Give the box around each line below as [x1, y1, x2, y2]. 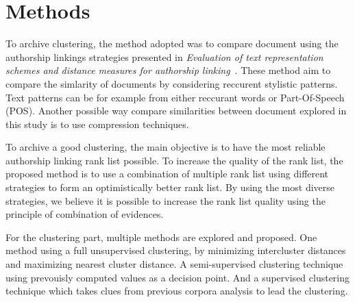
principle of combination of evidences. [5, 207, 164, 221]
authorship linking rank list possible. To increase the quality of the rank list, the [5, 153, 343, 167]
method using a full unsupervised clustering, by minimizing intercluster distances [5, 243, 346, 257]
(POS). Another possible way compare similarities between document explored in [5, 103, 347, 118]
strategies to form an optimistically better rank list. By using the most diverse [5, 180, 335, 194]
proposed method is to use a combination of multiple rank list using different [5, 166, 329, 181]
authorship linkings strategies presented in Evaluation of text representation [5, 49, 323, 64]
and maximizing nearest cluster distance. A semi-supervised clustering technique [5, 257, 343, 271]
